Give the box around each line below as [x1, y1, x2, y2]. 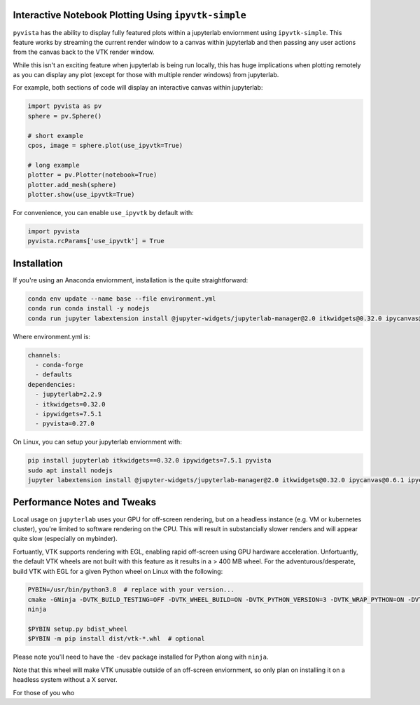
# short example [27, 132, 84, 139]
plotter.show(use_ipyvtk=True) [27, 190, 136, 198]
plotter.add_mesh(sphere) [27, 181, 117, 189]
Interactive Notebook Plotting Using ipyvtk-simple [13, 9, 246, 21]
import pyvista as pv [27, 102, 102, 110]
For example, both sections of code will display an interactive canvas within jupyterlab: [13, 83, 263, 92]
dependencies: [27, 381, 76, 388]
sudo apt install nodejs [27, 466, 113, 474]
